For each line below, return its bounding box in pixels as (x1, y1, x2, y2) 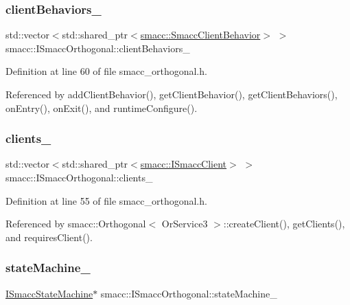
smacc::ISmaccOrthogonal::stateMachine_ (100, 286, 277, 300)
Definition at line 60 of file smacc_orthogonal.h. (5, 64, 207, 78)
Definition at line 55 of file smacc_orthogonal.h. (5, 193, 207, 207)
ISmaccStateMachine (5, 286, 93, 300)
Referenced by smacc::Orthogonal (5, 216, 146, 231)
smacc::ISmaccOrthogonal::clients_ (5, 170, 153, 184)
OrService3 (161, 216, 208, 231)
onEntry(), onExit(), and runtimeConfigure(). (5, 100, 198, 115)
